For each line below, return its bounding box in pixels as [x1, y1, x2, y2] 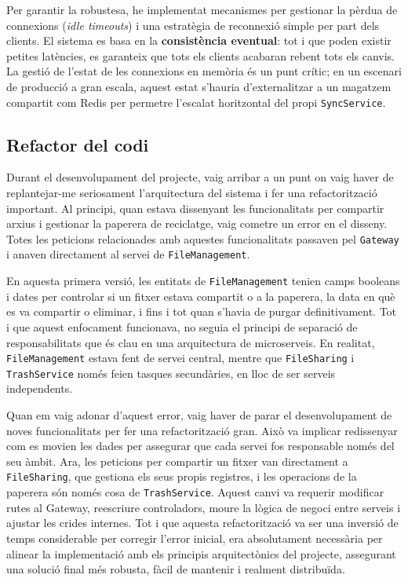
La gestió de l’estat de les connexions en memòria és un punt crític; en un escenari [6, 63, 402, 79]
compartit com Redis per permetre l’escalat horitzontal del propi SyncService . [6, 93, 386, 110]
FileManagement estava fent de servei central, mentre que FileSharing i [6, 350, 355, 366]
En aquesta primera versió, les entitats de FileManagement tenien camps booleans [6, 273, 400, 289]
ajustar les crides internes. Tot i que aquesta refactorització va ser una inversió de [6, 514, 399, 531]
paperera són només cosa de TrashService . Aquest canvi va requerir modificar [6, 484, 384, 500]
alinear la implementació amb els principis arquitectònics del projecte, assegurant [6, 545, 396, 562]
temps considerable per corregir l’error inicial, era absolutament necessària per [6, 529, 383, 546]
